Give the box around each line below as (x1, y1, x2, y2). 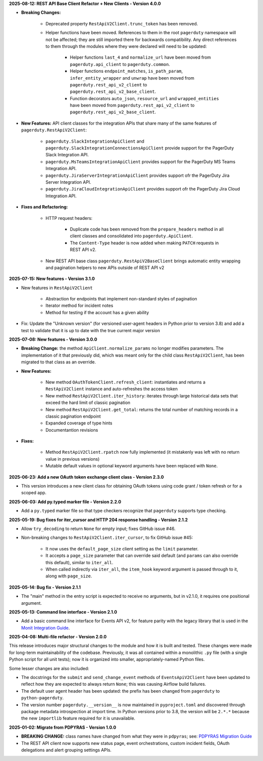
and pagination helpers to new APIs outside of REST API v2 (45, 264, 165, 271)
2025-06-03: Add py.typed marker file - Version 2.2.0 (9, 499, 121, 505)
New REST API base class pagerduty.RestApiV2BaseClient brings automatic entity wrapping (45, 258, 241, 264)
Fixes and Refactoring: (21, 204, 68, 210)
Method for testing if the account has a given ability (45, 309, 150, 315)
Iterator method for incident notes (45, 303, 113, 309)
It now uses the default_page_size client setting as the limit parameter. (45, 546, 199, 551)
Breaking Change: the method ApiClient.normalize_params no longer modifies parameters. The (21, 345, 224, 351)
